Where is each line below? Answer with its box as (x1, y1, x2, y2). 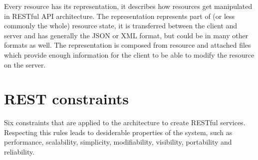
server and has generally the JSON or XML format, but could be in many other (4, 30, 249, 40)
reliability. (4, 147, 35, 157)
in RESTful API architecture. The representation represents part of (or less (4, 10, 235, 21)
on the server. (4, 59, 46, 70)
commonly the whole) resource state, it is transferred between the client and (4, 20, 238, 31)
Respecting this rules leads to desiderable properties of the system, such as (4, 127, 233, 137)
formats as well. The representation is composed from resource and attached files (4, 40, 251, 50)
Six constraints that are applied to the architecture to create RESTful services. (4, 117, 246, 128)
